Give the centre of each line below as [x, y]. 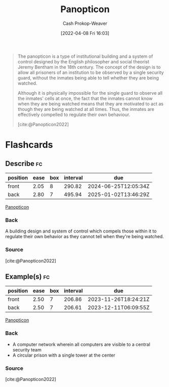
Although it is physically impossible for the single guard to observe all [90, 93]
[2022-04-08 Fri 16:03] [85, 33]
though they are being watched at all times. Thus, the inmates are [86, 109]
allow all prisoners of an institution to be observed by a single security [91, 72]
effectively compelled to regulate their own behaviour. [74, 114]
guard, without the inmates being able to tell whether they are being [88, 78]
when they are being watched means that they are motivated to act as [90, 104]
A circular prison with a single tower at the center [64, 355]
